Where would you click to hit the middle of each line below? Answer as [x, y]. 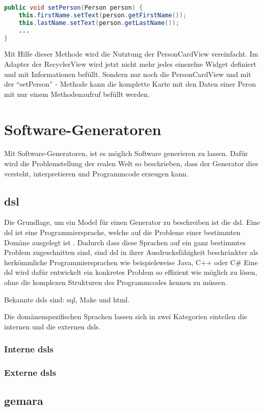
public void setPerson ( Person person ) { [74, 8]
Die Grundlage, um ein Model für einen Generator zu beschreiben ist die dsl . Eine [132, 222]
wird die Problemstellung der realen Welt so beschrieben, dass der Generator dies [131, 163]
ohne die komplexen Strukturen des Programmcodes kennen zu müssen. [116, 282]
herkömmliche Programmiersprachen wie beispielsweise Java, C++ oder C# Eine [131, 262]
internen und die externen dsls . [52, 326]
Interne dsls [29, 349]
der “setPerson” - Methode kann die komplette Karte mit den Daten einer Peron [130, 84]
